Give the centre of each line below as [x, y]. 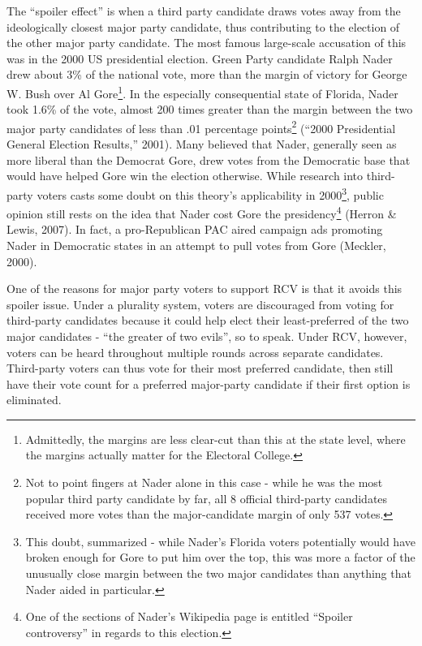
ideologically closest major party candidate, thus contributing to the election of [203, 26]
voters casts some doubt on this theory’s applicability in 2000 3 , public [210, 193]
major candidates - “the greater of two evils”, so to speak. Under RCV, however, [207, 336]
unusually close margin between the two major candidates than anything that [218, 573]
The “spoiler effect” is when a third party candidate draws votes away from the [204, 11]
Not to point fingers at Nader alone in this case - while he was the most [204, 482]
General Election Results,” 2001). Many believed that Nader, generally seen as [202, 144]
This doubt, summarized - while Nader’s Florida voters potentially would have [220, 541]
